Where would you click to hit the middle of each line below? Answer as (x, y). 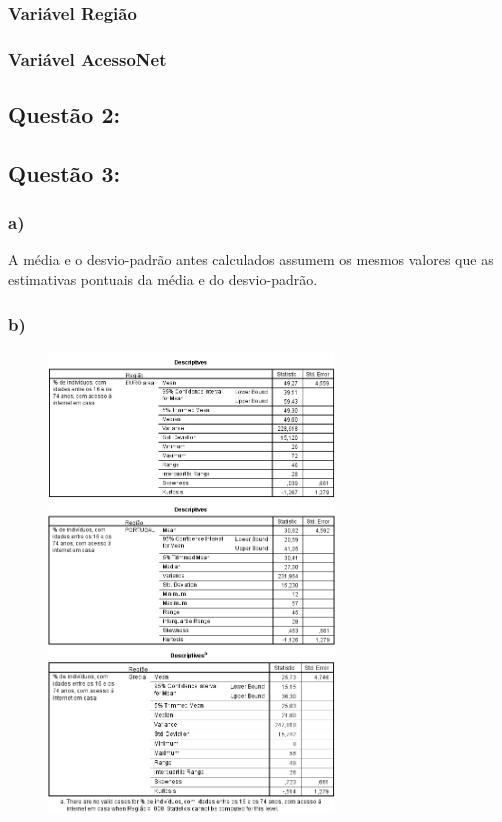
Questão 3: (64, 172)
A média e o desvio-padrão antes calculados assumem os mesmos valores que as (251, 259)
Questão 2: (64, 114)
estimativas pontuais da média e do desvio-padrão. (163, 279)
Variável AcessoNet (87, 58)
